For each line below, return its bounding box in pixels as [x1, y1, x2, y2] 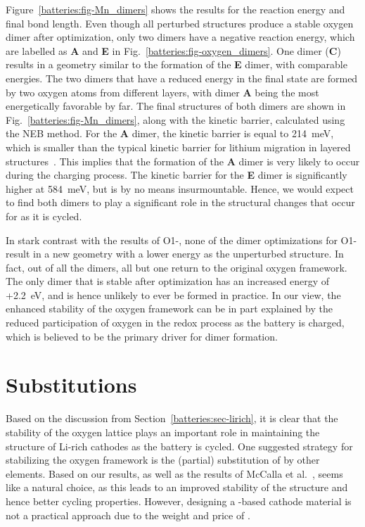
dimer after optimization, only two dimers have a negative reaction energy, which [6, 30, 355, 44]
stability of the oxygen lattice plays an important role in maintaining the [6, 424, 320, 439]
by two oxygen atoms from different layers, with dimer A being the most [6, 84, 319, 99]
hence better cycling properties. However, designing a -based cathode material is [6, 493, 352, 508]
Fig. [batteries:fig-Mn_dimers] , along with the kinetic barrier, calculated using [6, 112, 345, 127]
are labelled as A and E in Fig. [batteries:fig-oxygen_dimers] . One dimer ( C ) [6, 43, 341, 58]
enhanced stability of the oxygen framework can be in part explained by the [6, 301, 333, 316]
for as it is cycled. [6, 208, 82, 223]
